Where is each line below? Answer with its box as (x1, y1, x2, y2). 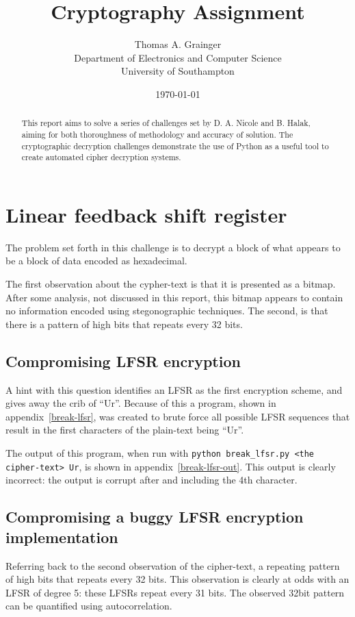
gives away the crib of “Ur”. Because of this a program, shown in (5, 396, 276, 410)
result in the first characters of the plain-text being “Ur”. (5, 423, 244, 437)
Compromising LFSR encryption (5, 350, 241, 371)
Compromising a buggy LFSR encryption (5, 506, 304, 527)
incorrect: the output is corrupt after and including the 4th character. (5, 473, 298, 487)
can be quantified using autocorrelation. (5, 599, 172, 613)
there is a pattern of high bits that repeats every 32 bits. (5, 316, 243, 331)
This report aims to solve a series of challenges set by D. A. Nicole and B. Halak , (21, 117, 311, 129)
